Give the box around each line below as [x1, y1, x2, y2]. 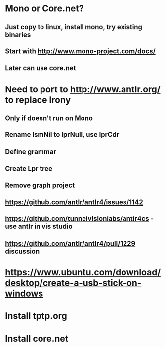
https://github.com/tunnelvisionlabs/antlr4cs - [5, 215, 154, 223]
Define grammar [5, 147, 57, 156]
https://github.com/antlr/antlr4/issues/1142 [5, 198, 143, 206]
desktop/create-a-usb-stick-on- [5, 277, 142, 288]
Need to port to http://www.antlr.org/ [5, 84, 161, 95]
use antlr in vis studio [5, 222, 73, 231]
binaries [5, 30, 31, 39]
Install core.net [5, 333, 69, 344]
